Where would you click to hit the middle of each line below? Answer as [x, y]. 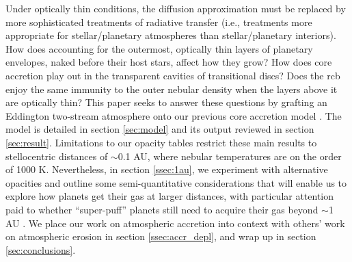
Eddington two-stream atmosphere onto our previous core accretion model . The [174, 115]
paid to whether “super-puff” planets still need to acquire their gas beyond [162, 209]
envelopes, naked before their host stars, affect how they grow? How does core [169, 62]
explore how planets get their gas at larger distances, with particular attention [170, 196]
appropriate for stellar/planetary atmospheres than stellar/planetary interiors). [171, 35]
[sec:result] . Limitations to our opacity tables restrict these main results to [161, 142]
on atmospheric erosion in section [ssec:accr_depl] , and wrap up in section [161, 236]
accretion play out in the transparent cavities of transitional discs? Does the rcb [173, 75]
